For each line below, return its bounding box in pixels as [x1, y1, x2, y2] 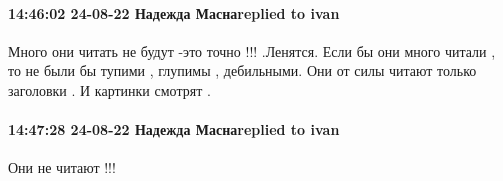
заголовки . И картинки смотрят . [8, 79, 211, 100]
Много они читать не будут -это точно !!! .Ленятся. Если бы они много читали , [8, 40, 496, 61]
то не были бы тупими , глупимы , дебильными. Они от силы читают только [8, 60, 477, 81]
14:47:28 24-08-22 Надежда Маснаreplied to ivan [8, 119, 340, 140]
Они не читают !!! [8, 157, 116, 178]
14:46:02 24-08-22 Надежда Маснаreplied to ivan [8, 2, 340, 23]
